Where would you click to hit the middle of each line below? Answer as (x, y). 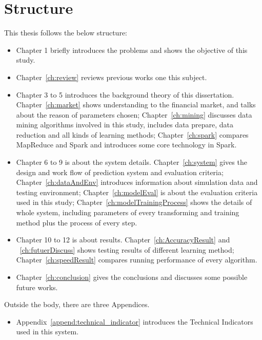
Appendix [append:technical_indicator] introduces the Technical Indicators (135, 321)
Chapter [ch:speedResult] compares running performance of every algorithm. (137, 260)
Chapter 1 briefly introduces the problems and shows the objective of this (132, 50)
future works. (37, 287)
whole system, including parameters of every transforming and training (128, 212)
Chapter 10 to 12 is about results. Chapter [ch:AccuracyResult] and (123, 240)
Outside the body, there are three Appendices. (77, 304)
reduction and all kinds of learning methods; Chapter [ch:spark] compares (132, 134)
